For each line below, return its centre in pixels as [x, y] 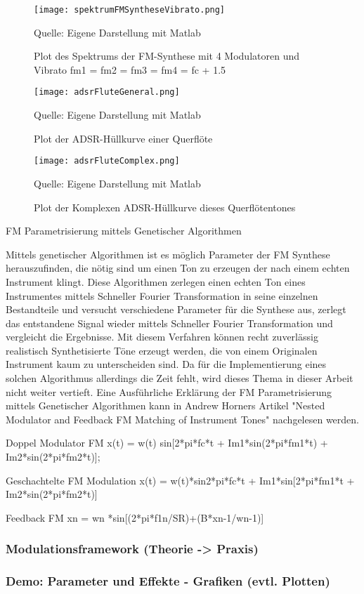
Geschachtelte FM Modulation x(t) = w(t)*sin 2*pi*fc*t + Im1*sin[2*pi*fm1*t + [180, 480]
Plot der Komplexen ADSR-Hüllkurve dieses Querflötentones [165, 207]
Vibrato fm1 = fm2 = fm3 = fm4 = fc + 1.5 [130, 69]
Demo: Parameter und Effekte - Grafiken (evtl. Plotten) [168, 581]
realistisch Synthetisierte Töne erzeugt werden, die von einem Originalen [162, 350]
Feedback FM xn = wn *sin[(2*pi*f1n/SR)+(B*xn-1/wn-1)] [135, 517]
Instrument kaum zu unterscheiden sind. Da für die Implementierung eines [166, 364]
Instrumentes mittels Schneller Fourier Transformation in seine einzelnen [162, 295]
